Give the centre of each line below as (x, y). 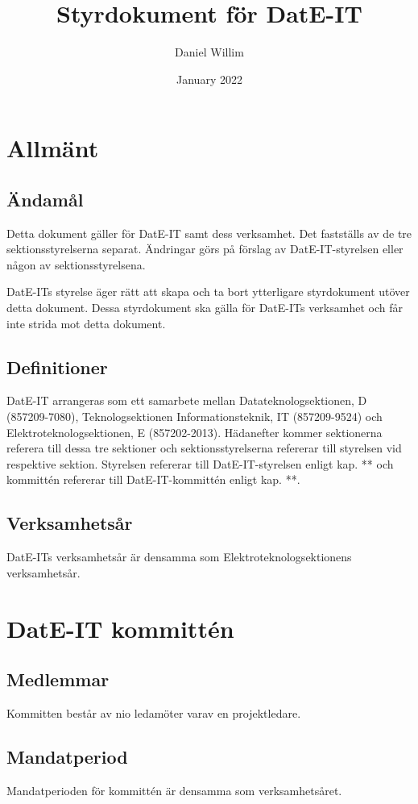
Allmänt (53, 148)
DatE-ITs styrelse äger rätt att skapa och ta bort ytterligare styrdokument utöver (208, 292)
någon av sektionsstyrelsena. (76, 264)
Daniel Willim (209, 52)
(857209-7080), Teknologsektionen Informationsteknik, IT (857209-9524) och (195, 417)
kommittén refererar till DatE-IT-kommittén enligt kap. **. (153, 479)
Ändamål (45, 199)
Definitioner (57, 367)
